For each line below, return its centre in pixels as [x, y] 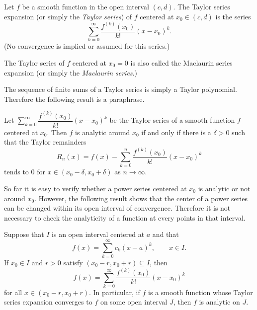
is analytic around [103, 132]
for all [13, 292]
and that [166, 234]
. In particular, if [115, 292]
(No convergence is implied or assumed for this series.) [87, 46]
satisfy [73, 262]
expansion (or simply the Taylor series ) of [68, 16]
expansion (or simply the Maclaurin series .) [71, 72]
